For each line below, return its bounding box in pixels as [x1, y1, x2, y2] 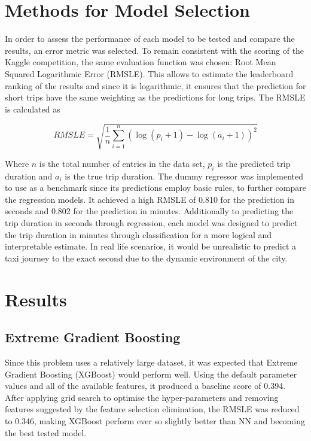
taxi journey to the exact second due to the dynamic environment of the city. [5, 251, 288, 264]
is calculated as [5, 102, 60, 115]
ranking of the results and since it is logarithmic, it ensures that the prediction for [5, 79, 306, 92]
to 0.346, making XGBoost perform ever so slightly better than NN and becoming [5, 414, 305, 427]
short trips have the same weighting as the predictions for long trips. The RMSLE [5, 91, 306, 104]
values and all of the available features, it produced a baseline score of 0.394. [5, 379, 286, 392]
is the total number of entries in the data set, [39, 157, 205, 169]
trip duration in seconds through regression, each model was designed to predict [5, 217, 298, 229]
